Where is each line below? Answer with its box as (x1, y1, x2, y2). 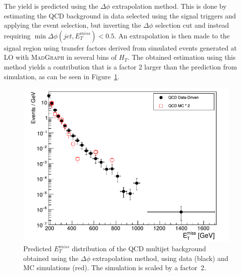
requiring (4, 30, 31, 40)
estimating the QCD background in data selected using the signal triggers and (4, 10, 236, 20)
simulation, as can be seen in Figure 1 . (4, 71, 120, 81)
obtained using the (23, 253, 79, 263)
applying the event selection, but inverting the (4, 20, 141, 30)
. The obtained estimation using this (128, 52, 236, 62)
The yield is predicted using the (4, 1, 98, 11)
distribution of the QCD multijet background (72, 243, 206, 254)
